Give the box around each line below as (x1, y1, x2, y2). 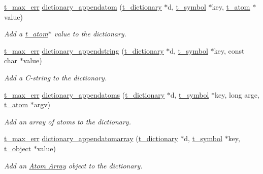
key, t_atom (212, 2, 250, 12)
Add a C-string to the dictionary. (4, 72, 107, 82)
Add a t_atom (4, 28, 48, 39)
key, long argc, (214, 89, 259, 100)
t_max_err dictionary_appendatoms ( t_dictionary (4, 89, 165, 100)
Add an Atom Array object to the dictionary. (4, 160, 143, 170)
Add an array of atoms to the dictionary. (4, 116, 131, 126)
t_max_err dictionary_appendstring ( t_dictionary (4, 45, 164, 56)
